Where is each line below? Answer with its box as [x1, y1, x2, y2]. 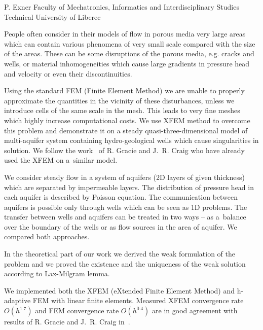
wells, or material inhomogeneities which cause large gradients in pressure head [4, 58, 250, 68]
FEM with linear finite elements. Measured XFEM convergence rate [32, 295, 244, 306]
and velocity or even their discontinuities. [4, 68, 132, 79]
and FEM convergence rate [35, 305, 119, 316]
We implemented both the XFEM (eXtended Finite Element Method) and [4, 285, 235, 296]
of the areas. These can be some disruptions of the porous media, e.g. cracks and [4, 48, 254, 59]
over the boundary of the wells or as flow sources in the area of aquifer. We [4, 221, 237, 232]
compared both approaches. [4, 231, 90, 242]
